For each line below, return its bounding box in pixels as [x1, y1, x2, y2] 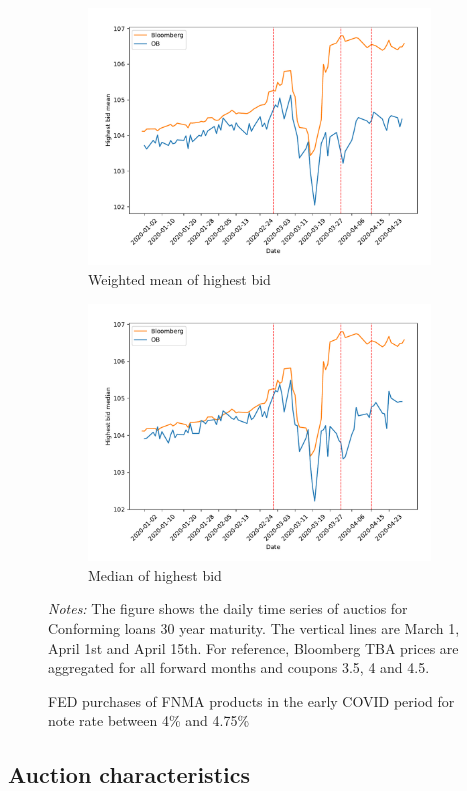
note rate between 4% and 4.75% [48, 710, 250, 731]
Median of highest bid [88, 564, 222, 585]
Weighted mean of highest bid [88, 269, 271, 290]
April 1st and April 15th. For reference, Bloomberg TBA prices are [48, 637, 459, 658]
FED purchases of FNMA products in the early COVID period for [48, 690, 455, 711]
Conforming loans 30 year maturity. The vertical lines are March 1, [48, 617, 460, 638]
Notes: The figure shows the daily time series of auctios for [48, 598, 408, 619]
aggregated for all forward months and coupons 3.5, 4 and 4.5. [48, 657, 430, 678]
